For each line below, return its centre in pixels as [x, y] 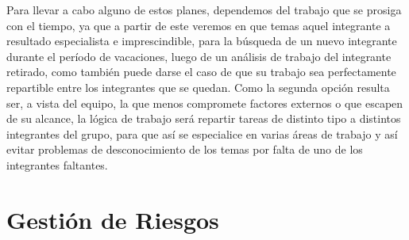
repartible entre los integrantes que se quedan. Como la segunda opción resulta [198, 87]
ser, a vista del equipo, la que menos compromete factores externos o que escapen [205, 103]
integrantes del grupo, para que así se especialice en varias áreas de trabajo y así [202, 133]
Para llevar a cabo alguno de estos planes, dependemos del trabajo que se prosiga [204, 10]
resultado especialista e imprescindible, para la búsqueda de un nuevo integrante [202, 41]
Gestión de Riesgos [113, 219]
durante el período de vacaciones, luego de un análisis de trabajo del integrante [199, 56]
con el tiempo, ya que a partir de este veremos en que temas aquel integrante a [199, 25]
